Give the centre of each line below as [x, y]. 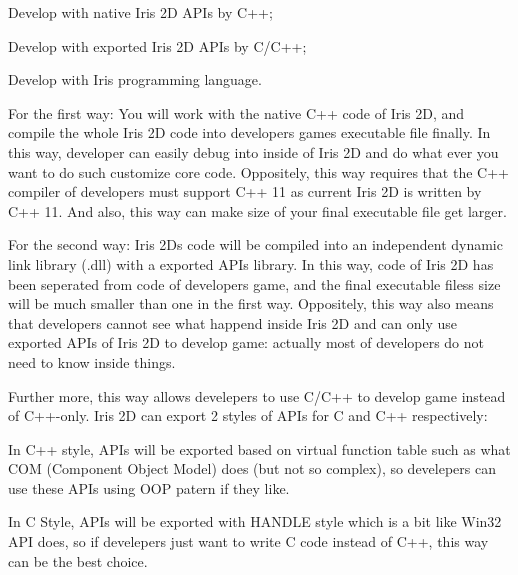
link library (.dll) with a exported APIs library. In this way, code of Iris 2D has [251, 263]
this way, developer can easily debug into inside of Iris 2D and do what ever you [253, 151]
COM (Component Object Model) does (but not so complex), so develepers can [252, 468]
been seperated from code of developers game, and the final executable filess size [254, 283]
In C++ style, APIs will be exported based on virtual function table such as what [259, 448]
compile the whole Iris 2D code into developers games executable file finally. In [249, 132]
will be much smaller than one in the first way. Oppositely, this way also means [251, 303]
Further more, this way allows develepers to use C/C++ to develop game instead [257, 395]
